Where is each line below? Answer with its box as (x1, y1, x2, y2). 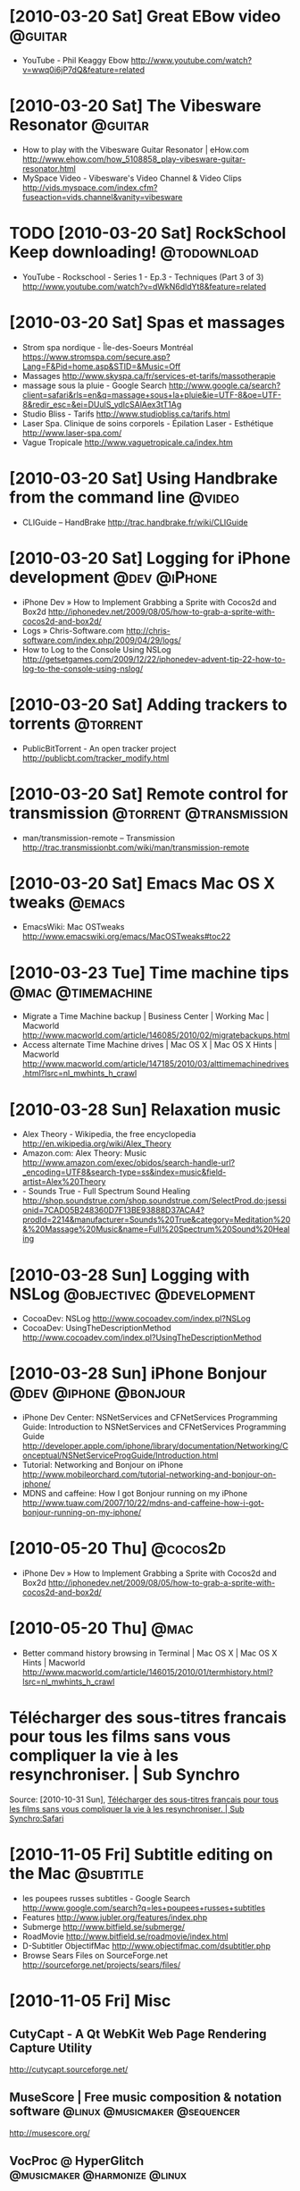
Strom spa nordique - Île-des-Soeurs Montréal (21, 341, 194, 352)
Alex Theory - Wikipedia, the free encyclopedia (21, 1129, 196, 1140)
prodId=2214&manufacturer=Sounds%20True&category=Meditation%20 (21, 1214, 291, 1226)
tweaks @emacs (9, 892, 126, 913)
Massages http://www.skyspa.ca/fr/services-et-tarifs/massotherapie (21, 370, 276, 381)
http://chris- (126, 625, 171, 636)
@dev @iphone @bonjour (9, 1383, 186, 1403)
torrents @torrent (9, 713, 144, 734)
